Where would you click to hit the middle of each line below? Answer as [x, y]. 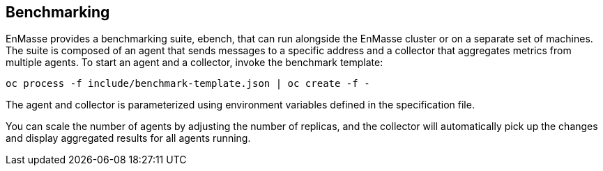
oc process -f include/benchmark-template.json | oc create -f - [188, 84]
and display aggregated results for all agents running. [128, 138]
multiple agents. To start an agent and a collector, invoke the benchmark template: [194, 63]
